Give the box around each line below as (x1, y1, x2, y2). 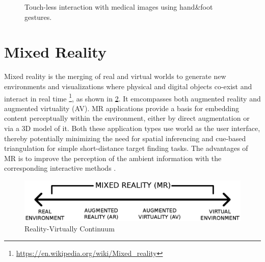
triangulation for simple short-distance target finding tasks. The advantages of (4, 143, 248, 153)
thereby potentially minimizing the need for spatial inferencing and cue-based (4, 133, 246, 143)
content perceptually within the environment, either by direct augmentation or (4, 113, 250, 123)
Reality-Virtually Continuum (24, 223, 115, 233)
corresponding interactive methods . (4, 163, 116, 173)
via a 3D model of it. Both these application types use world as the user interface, (4, 122, 260, 133)
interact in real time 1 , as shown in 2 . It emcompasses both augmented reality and (4, 91, 261, 103)
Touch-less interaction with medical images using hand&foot (24, 2, 213, 12)
